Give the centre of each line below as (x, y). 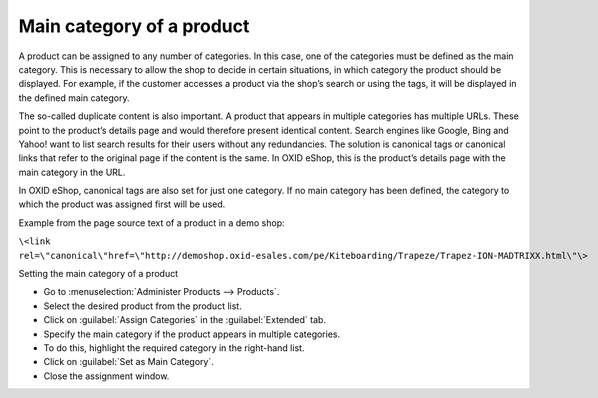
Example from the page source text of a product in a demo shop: (151, 222)
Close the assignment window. (106, 376)
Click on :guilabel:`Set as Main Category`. (128, 362)
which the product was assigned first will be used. (122, 204)
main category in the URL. (72, 172)
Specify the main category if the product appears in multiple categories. (191, 334)
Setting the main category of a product (98, 274)
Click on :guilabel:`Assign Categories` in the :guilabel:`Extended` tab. (185, 320)
